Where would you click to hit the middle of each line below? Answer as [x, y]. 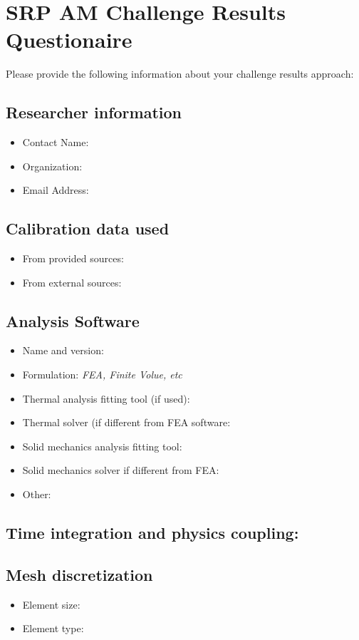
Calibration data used [88, 228]
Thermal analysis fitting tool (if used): [106, 398]
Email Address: [56, 190]
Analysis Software [73, 320]
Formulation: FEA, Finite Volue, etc [102, 375]
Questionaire [69, 40]
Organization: [52, 166]
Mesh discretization [79, 574]
